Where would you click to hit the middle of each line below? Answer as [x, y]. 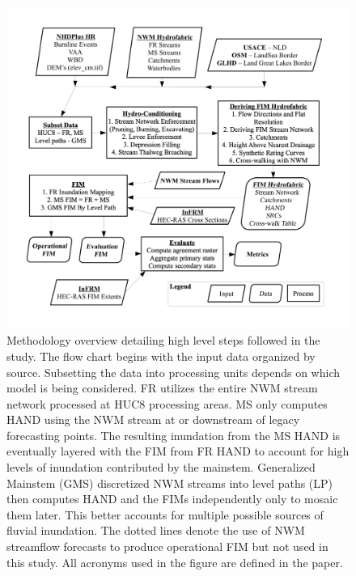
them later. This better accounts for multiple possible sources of [165, 514]
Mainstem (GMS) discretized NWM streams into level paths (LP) [170, 483]
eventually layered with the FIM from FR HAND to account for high [178, 451]
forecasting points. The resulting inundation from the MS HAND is [174, 435]
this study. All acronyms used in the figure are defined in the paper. [175, 562]
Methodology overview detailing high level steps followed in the [163, 340]
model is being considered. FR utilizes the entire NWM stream [162, 388]
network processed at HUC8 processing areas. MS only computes [167, 403]
